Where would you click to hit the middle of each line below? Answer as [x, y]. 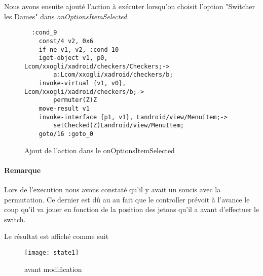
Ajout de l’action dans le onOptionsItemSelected [100, 150]
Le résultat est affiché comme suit [57, 236]
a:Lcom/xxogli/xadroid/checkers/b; [113, 75]
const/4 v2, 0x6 [66, 41]
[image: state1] [52, 253]
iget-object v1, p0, [73, 58]
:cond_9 [44, 33]
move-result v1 [64, 109]
